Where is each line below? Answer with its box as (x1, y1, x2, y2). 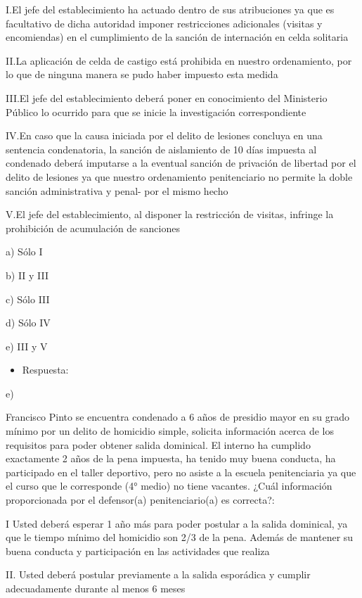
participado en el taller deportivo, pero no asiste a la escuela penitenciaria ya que (6, 464, 356, 479)
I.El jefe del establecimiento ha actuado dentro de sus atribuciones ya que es (6, 2, 335, 16)
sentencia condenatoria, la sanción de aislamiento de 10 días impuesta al (6, 141, 317, 156)
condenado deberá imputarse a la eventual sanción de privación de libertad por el (6, 155, 356, 170)
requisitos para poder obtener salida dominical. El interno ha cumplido (6, 437, 311, 452)
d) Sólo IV (6, 315, 51, 330)
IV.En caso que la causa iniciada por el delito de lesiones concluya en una (6, 128, 323, 143)
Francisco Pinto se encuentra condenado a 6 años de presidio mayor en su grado (6, 409, 350, 424)
